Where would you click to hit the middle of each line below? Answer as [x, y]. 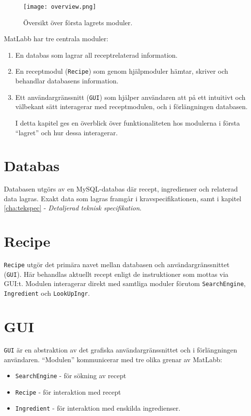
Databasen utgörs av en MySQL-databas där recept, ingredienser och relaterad [121, 189]
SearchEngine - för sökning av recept [71, 376]
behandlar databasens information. [67, 81]
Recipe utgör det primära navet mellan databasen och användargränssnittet [117, 264]
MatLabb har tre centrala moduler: [56, 39]
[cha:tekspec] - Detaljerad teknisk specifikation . [73, 208]
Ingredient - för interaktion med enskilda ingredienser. [98, 408]
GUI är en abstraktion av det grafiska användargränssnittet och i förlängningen [121, 349]
